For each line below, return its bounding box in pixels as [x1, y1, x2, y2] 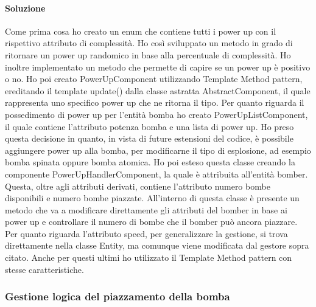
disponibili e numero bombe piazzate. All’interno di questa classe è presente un [5, 191, 300, 204]
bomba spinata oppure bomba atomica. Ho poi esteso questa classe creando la [5, 156, 295, 168]
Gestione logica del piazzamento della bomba [5, 289, 230, 304]
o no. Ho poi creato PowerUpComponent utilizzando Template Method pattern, [5, 72, 303, 85]
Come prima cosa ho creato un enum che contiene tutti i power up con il [5, 24, 276, 37]
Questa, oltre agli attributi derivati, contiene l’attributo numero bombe [5, 179, 270, 192]
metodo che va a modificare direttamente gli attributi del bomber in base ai [5, 203, 287, 216]
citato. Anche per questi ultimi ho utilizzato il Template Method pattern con [5, 251, 292, 264]
